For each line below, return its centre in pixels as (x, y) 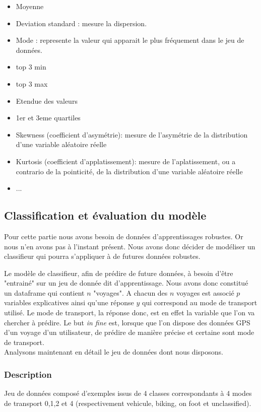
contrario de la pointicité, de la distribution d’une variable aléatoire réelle (129, 171)
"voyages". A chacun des (130, 292)
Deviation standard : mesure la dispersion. (81, 23)
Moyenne (30, 6)
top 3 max (32, 83)
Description (28, 374)
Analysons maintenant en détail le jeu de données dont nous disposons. (114, 352)
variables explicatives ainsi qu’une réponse (69, 302)
